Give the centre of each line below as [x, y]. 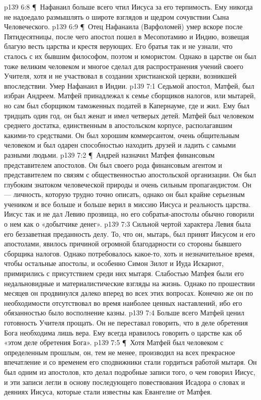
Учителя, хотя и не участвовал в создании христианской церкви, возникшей [120, 76]
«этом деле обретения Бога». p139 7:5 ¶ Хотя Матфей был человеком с [114, 342]
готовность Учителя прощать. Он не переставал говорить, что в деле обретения [126, 322]
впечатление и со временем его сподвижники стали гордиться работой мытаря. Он [130, 362]
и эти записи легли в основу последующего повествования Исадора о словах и [125, 382]
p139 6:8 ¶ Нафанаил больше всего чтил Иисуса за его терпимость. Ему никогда [128, 7]
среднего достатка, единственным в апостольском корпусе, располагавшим [118, 125]
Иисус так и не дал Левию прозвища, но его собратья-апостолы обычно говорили [129, 214]
